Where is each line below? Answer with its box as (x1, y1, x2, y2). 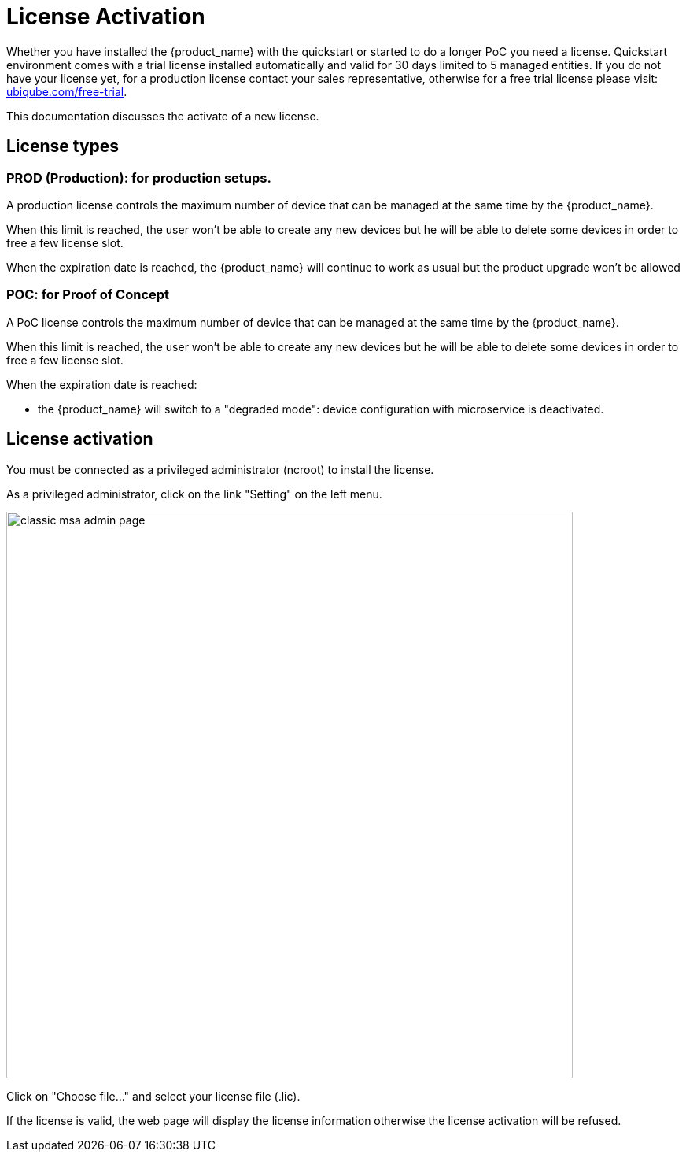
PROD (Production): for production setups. (6, 169, 271, 186)
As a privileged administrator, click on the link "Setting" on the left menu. (6, 487, 382, 501)
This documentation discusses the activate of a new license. (6, 109, 319, 123)
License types (6, 136, 120, 157)
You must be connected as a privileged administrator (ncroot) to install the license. (6, 462, 434, 476)
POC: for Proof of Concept (6, 287, 170, 303)
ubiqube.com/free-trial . (6, 84, 127, 98)
